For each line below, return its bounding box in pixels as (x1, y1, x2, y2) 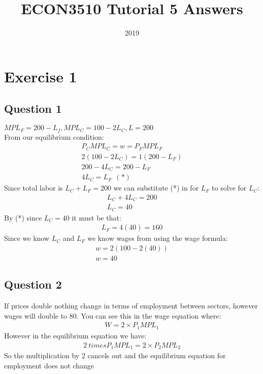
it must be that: (72, 212, 121, 223)
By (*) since (4, 212, 42, 223)
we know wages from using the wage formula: (87, 233, 228, 243)
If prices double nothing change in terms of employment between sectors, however (4, 300, 258, 311)
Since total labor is (4, 182, 63, 193)
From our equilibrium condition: (4, 131, 104, 142)
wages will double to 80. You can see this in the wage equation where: (4, 310, 221, 321)
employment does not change (4, 360, 94, 370)
